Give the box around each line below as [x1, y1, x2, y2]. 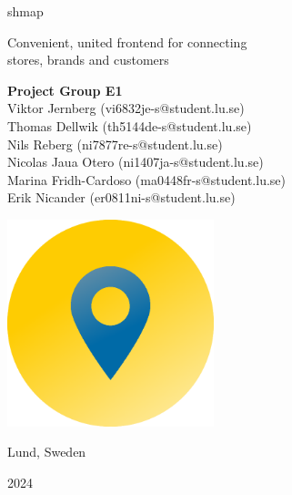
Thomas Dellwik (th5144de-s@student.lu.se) [7, 116, 252, 135]
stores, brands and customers [7, 50, 169, 69]
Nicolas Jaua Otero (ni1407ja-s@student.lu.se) [7, 152, 264, 171]
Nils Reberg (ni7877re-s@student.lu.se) [7, 134, 223, 153]
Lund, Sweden [7, 442, 86, 461]
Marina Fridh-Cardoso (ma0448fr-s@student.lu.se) [7, 170, 286, 189]
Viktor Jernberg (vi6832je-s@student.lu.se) [7, 98, 245, 118]
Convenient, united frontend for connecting [7, 32, 247, 51]
